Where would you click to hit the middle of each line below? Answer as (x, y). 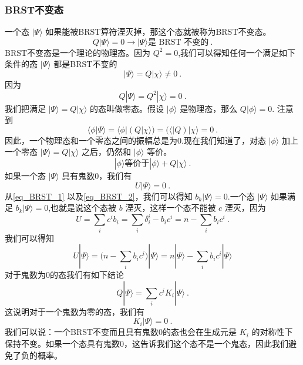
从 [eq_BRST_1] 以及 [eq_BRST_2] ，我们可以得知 (99, 196)
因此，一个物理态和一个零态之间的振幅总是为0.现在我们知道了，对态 (135, 140)
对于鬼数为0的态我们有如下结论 (64, 275)
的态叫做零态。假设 (127, 108)
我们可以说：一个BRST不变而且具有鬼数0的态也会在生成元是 (121, 332)
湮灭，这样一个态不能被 (171, 208)
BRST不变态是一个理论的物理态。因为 (78, 52)
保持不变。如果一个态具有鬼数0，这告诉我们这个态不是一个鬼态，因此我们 (147, 343)
